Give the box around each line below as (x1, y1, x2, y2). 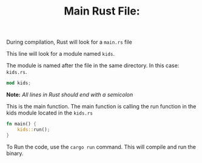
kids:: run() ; (17, 126, 50, 133)
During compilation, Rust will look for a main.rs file (6, 38, 132, 46)
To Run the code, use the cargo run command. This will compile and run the (6, 143, 196, 150)
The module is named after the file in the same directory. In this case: (6, 62, 180, 69)
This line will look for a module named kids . (6, 50, 115, 58)
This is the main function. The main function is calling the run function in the (6, 103, 197, 110)
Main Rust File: (63, 4, 141, 18)
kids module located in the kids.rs (6, 109, 93, 116)
